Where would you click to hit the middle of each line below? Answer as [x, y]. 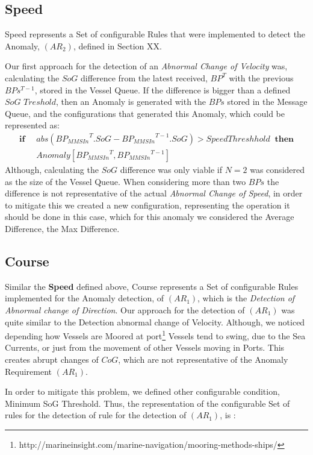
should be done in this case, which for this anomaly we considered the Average [150, 217]
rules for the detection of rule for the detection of [96, 415]
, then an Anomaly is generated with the [131, 102]
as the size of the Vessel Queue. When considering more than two [126, 181]
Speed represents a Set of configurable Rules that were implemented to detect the [155, 34]
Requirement [29, 371]
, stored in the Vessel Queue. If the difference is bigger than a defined [163, 89]
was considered [277, 170]
